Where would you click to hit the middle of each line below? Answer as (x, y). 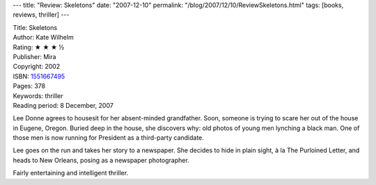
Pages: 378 (29, 86)
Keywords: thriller (38, 96)
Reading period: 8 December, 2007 (63, 105)
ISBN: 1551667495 (39, 76)
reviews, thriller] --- (41, 15)
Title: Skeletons (35, 27)
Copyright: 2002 (37, 67)
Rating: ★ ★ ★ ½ (39, 47)
